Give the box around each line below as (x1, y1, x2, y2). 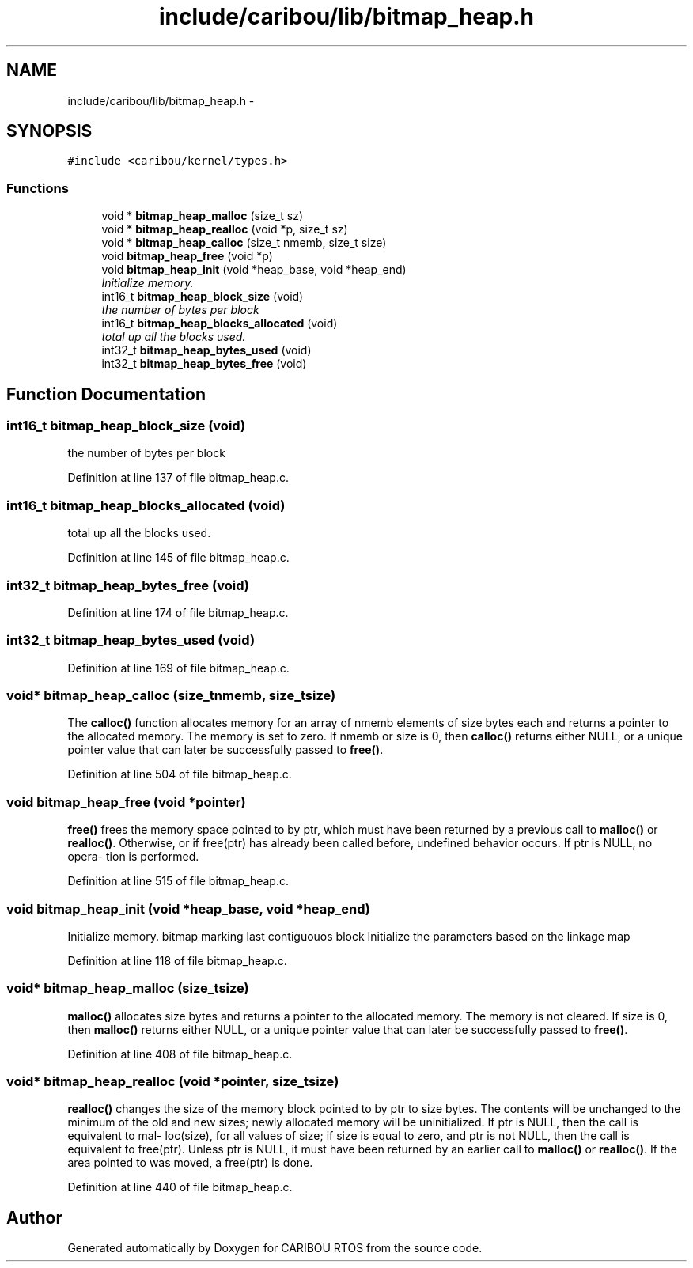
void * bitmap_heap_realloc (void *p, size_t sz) (101, 222, 348, 237)
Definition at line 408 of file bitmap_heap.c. (67, 1047, 293, 1061)
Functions (6, 180, 69, 196)
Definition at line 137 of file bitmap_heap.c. (67, 471, 289, 485)
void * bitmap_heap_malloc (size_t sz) (101, 209, 304, 223)
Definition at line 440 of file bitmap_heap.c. (67, 1180, 293, 1194)
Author (6, 1207, 62, 1228)
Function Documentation (6, 384, 206, 404)
